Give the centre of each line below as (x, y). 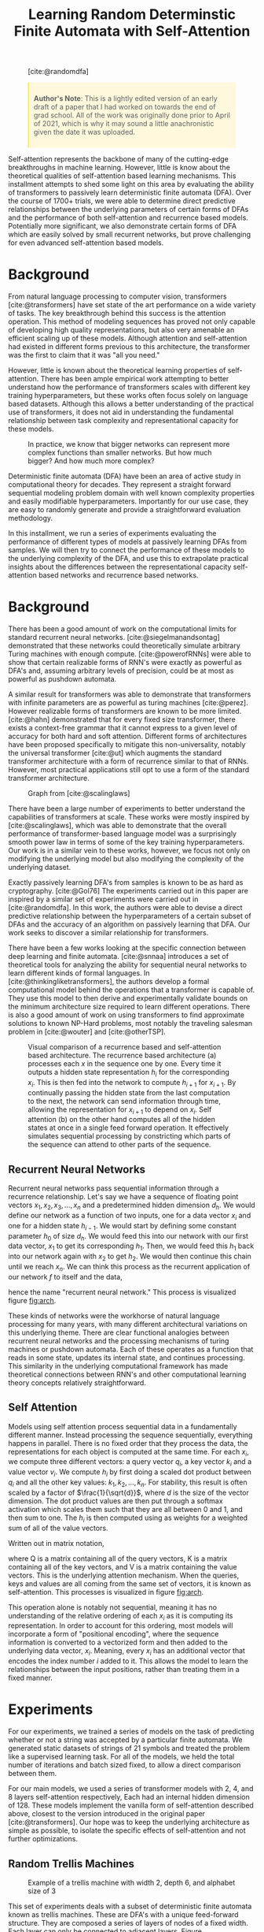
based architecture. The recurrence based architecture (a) (122, 1055)
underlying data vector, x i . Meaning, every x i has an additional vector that (127, 1652)
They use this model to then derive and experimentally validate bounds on (128, 998)
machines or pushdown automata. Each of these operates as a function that (131, 1349)
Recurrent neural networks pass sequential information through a (114, 1188)
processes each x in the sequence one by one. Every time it (125, 1064)
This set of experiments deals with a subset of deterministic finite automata (130, 1906)
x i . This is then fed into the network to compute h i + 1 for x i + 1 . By (132, 1083)
